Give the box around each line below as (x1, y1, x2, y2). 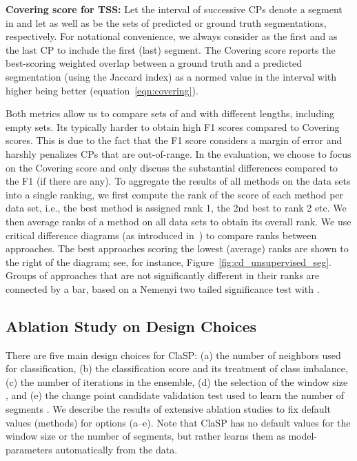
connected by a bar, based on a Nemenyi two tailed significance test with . (6, 281, 320, 296)
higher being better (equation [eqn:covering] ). (6, 83, 198, 97)
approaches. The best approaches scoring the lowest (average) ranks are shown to (6, 241, 349, 256)
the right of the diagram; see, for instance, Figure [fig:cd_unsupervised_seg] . (6, 254, 331, 269)
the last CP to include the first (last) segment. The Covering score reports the (6, 42, 336, 57)
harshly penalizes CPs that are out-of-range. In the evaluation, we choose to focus (6, 146, 351, 161)
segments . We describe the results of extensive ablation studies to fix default (6, 402, 331, 416)
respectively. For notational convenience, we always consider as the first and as (6, 29, 338, 43)
